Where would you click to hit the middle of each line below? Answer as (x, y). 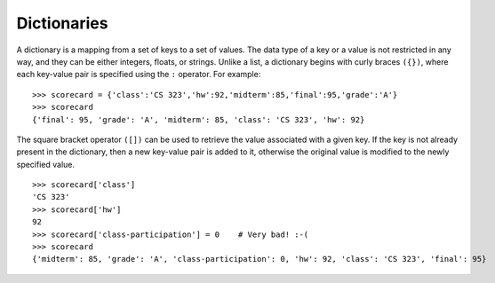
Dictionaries (62, 23)
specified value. (46, 164)
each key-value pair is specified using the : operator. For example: (139, 75)
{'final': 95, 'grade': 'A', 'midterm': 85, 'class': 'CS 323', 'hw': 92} (199, 119)
